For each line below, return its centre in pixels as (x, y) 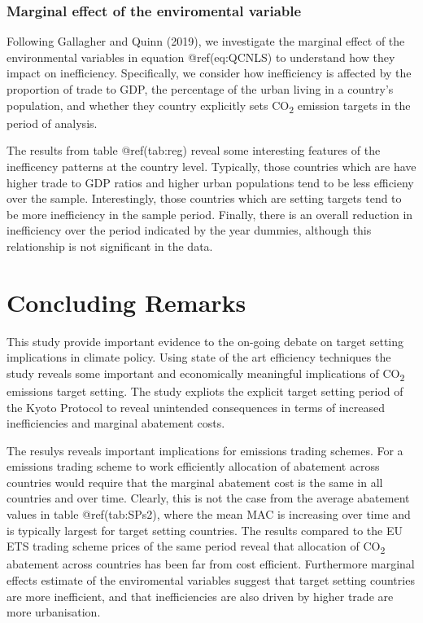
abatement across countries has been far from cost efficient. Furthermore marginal (211, 564)
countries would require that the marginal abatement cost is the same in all (195, 482)
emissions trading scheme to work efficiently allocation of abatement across (193, 466)
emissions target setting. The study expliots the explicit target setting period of (205, 390)
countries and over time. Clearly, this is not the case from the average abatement (208, 498)
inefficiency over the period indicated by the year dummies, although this (189, 230)
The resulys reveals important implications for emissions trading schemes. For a (205, 450)
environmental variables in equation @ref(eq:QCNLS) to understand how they (201, 57)
